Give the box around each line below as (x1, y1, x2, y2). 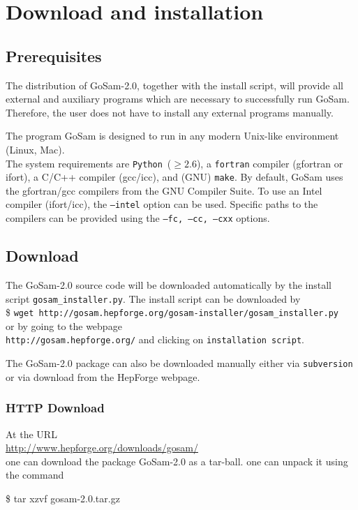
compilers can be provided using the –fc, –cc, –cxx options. (6, 211, 270, 225)
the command (6, 467, 64, 482)
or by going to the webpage (6, 318, 122, 333)
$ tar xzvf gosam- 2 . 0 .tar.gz (6, 490, 120, 505)
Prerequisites (6, 45, 102, 66)
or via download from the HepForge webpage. (6, 369, 200, 384)
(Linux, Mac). (6, 142, 65, 156)
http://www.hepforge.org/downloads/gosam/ (6, 440, 198, 455)
